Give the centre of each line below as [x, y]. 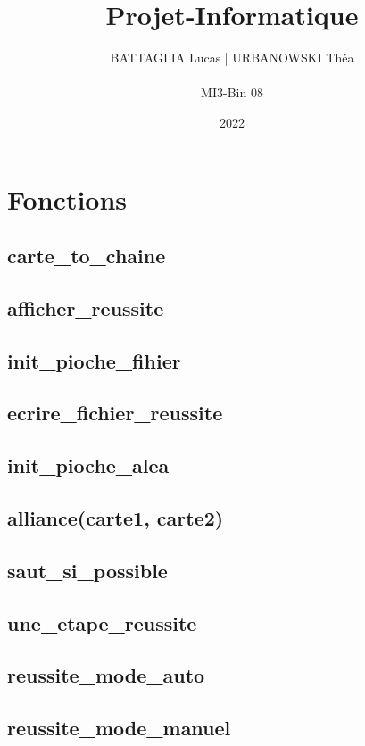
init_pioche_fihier [94, 360]
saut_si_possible [87, 570]
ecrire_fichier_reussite [115, 413]
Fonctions [67, 199]
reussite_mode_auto [106, 675]
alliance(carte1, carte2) [116, 517]
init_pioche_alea [88, 465]
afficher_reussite [86, 307]
